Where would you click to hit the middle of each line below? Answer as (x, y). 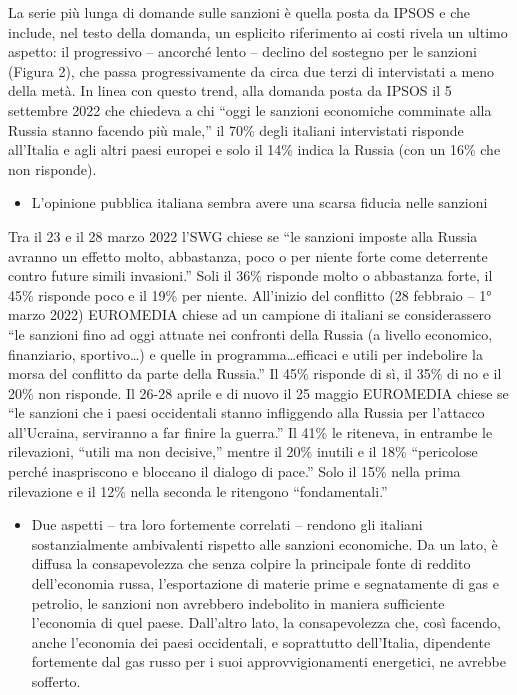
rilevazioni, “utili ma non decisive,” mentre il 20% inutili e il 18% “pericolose (243, 451)
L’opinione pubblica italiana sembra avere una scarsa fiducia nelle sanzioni (259, 202)
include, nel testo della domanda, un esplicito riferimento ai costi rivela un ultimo (258, 31)
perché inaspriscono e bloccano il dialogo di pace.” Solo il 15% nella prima (234, 471)
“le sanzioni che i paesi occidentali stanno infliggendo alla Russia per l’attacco (246, 412)
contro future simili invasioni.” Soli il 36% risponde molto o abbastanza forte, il (250, 275)
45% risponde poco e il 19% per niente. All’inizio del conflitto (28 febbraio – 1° (250, 294)
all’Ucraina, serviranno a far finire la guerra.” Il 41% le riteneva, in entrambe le (250, 431)
